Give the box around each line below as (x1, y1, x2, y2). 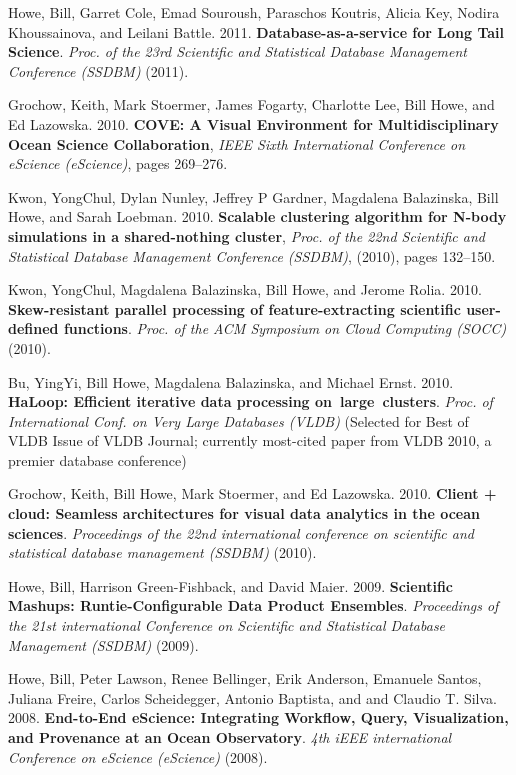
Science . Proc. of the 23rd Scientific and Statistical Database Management (8, 41, 467, 62)
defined (8, 318, 59, 339)
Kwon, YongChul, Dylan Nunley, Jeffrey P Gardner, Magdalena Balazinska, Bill (8, 186, 499, 207)
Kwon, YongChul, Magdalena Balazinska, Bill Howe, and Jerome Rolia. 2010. (8, 279, 482, 300)
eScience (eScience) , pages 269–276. (8, 153, 228, 174)
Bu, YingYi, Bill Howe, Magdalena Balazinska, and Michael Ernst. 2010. (8, 371, 454, 392)
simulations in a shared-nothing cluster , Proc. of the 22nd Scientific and (8, 225, 485, 246)
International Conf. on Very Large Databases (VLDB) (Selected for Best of (8, 410, 469, 431)
